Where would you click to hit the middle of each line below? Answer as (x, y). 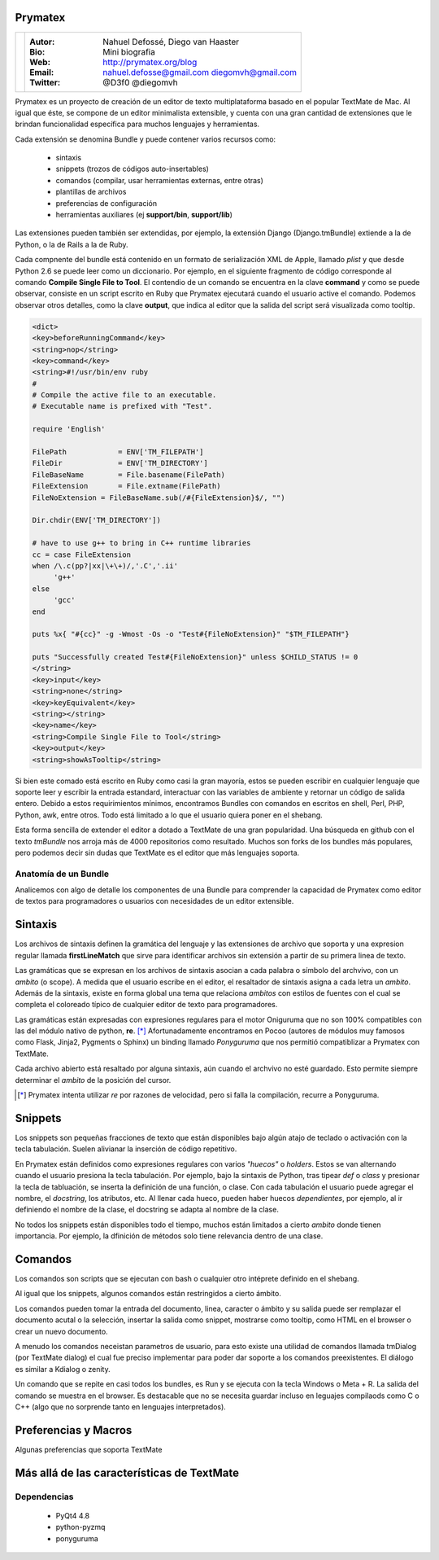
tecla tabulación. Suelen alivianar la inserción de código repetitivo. (126, 1149)
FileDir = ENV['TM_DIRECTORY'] (120, 463)
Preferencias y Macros (74, 1430)
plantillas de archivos (91, 192)
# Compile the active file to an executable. (124, 395)
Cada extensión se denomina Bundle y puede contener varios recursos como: (146, 139)
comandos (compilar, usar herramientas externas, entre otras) (160, 180)
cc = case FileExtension (82, 554)
